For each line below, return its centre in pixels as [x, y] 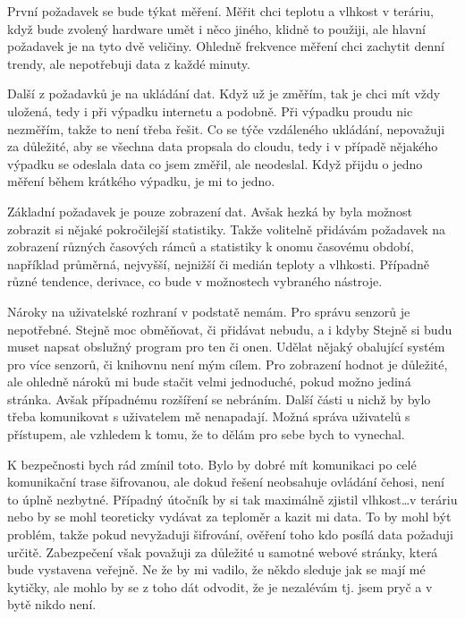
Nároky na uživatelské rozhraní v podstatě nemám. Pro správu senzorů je [209, 311]
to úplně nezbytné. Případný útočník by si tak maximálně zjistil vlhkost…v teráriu [232, 499]
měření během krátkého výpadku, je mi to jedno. [141, 181]
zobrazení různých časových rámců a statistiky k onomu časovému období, [211, 246]
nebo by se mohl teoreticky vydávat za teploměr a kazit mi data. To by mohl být [229, 517]
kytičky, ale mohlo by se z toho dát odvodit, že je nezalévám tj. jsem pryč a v [220, 586]
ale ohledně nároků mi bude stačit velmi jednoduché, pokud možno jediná [209, 382]
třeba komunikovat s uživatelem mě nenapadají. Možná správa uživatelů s [209, 416]
